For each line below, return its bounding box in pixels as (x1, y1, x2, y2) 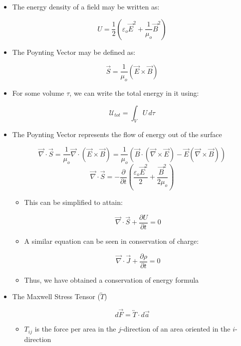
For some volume (12, 88, 64, 98)
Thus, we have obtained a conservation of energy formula (24, 274, 199, 285)
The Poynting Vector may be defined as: (12, 46, 136, 57)
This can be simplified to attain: (24, 197, 123, 207)
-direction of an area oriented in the (121, 324, 231, 334)
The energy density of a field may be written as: (12, 1, 160, 11)
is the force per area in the (34, 324, 116, 334)
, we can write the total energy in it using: (69, 88, 199, 98)
